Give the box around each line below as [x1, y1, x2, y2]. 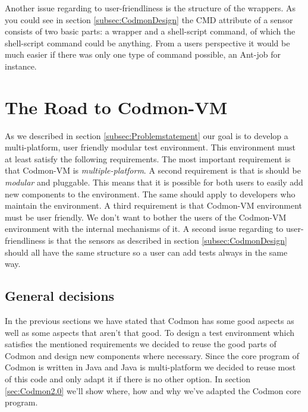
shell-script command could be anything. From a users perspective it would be [5, 36, 290, 49]
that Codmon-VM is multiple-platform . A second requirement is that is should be [5, 164, 301, 177]
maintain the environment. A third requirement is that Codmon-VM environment [5, 199, 303, 212]
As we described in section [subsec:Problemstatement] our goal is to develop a [5, 129, 288, 141]
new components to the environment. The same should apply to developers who [5, 187, 296, 200]
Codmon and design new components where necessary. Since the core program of [5, 349, 300, 361]
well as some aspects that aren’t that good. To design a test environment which [5, 326, 294, 338]
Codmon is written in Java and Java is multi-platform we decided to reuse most [5, 361, 296, 373]
